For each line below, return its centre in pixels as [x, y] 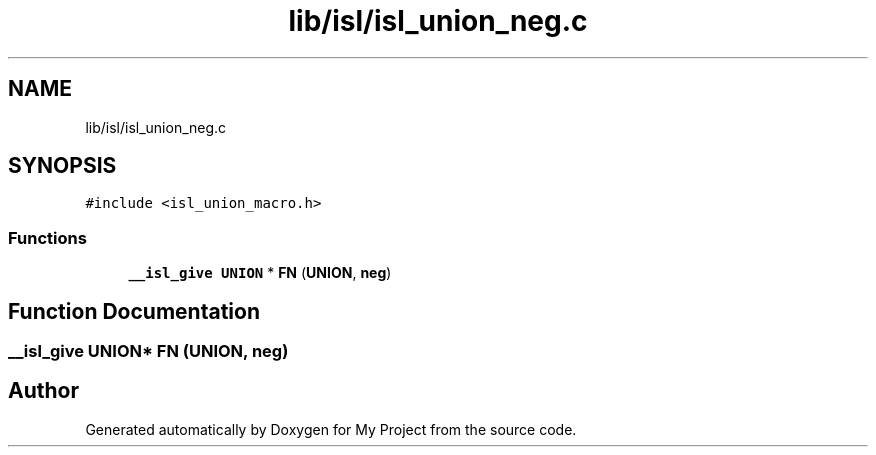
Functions [47, 237]
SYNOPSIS [62, 166]
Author [43, 391]
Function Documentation [134, 311]
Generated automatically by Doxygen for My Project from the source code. [331, 429]
